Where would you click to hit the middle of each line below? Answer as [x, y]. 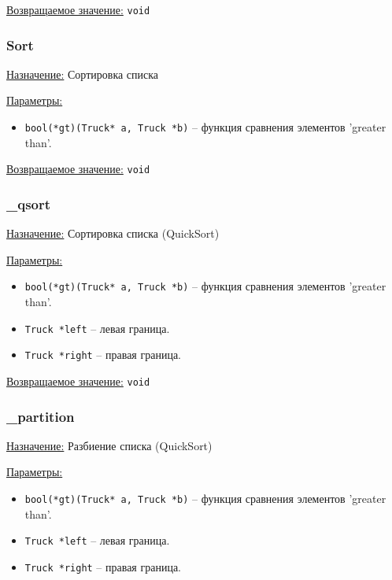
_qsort [29, 203]
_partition [41, 416]
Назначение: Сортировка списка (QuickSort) [113, 233]
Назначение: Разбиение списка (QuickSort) [109, 445]
